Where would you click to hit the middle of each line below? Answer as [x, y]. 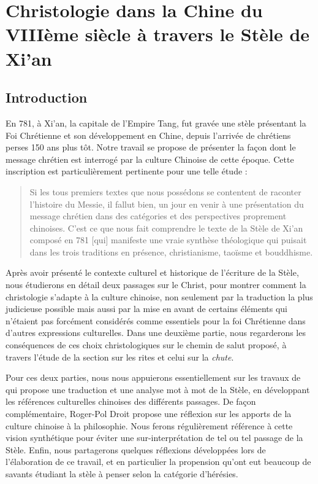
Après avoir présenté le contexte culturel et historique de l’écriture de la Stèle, [152, 272]
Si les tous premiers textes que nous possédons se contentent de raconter [165, 191]
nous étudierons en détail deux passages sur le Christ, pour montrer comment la [156, 285]
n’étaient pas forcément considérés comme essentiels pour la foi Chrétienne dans [156, 320]
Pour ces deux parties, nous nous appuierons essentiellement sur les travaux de [153, 377]
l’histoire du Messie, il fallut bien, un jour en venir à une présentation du [167, 204]
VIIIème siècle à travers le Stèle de [158, 34]
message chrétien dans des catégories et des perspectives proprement [158, 216]
